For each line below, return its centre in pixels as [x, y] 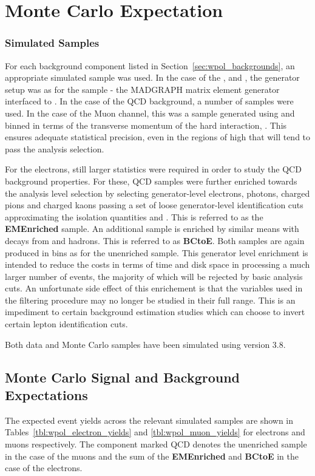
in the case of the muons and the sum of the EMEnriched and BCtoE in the [152, 456]
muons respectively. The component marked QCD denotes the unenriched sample [156, 444]
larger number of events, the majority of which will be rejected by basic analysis [154, 276]
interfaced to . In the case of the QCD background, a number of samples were [149, 101]
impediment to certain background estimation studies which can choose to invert [155, 312]
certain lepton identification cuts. [66, 324]
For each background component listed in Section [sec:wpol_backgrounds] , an [150, 65]
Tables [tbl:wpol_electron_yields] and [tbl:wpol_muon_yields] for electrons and [155, 432]
